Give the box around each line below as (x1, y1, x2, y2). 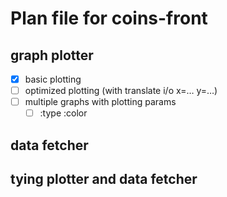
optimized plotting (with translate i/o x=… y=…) (24, 85, 218, 97)
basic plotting (24, 73, 82, 85)
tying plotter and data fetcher (10, 171, 198, 188)
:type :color (39, 107, 88, 119)
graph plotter (10, 47, 94, 64)
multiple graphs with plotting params (24, 96, 177, 108)
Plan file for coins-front (10, 7, 208, 30)
